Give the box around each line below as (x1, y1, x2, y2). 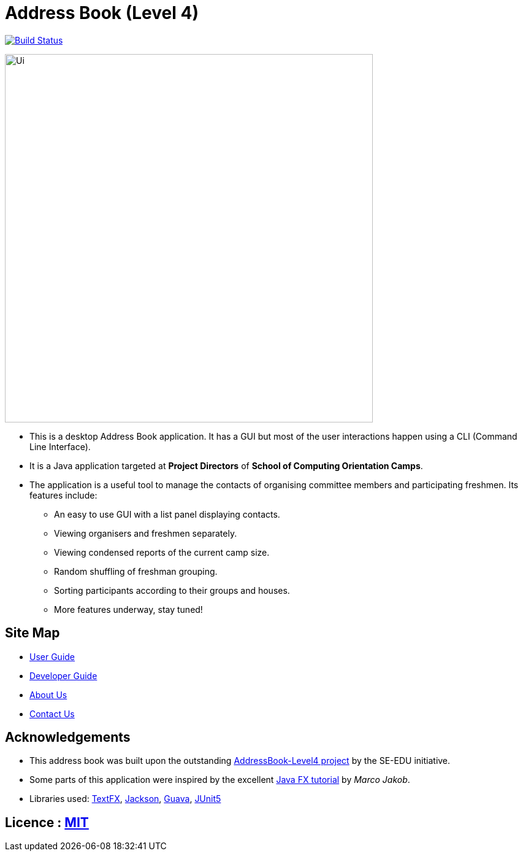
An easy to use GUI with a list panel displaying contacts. (54, 508, 280, 519)
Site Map (5, 625, 60, 641)
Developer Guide (29, 670, 97, 681)
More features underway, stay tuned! (54, 604, 203, 615)
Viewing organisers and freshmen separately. (54, 527, 237, 539)
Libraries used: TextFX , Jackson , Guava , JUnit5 (29, 793, 221, 804)
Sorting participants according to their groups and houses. (54, 585, 290, 596)
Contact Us (29, 708, 75, 719)
